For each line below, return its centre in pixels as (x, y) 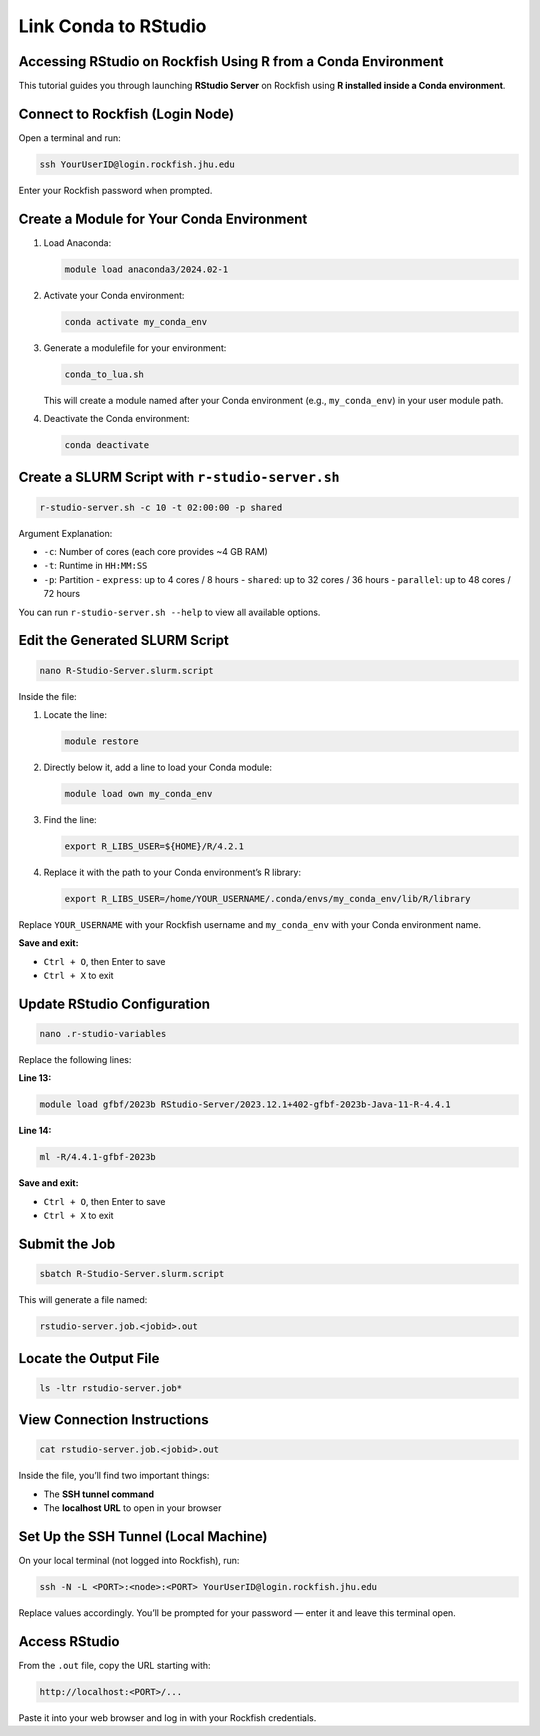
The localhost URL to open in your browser (132, 1508)
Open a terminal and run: (70, 137)
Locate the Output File (89, 1358)
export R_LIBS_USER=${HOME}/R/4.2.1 (154, 846)
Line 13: (35, 1078)
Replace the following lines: (75, 1060)
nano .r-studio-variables (103, 1034)
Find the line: (70, 819)
